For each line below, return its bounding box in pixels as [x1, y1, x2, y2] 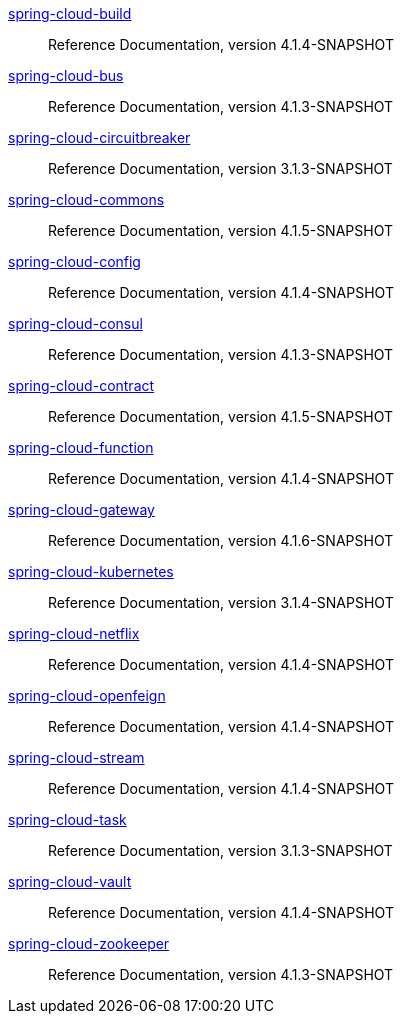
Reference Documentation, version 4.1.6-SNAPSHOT [48, 532, 394, 549]
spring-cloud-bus [8, 67, 124, 84]
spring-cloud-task [8, 811, 127, 828]
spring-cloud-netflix [8, 625, 140, 642]
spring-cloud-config [8, 253, 141, 270]
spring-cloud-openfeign [8, 687, 166, 704]
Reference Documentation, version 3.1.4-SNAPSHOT [48, 594, 394, 611]
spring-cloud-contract [8, 377, 155, 394]
